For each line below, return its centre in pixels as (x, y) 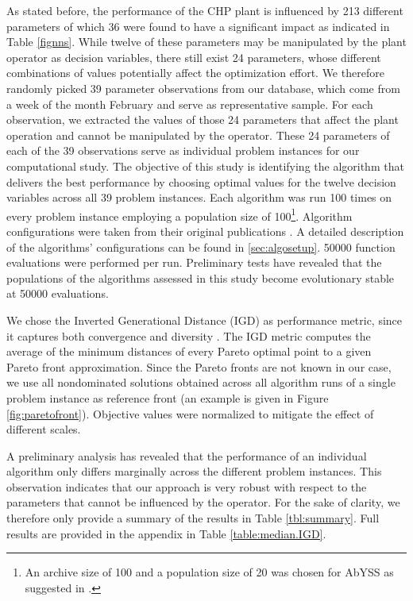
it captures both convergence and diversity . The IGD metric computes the (189, 335)
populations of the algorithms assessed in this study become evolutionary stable (201, 277)
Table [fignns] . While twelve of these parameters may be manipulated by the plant (206, 42)
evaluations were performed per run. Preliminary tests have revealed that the (194, 262)
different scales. (44, 429)
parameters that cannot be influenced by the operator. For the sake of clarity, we (203, 502)
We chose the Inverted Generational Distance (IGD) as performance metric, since (205, 320)
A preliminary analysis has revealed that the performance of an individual (187, 455)
